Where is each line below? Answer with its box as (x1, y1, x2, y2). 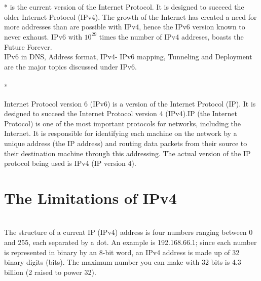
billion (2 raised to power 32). (4, 266, 96, 277)
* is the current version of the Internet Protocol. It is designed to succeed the (4, 2, 244, 12)
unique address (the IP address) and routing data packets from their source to (4, 137, 247, 148)
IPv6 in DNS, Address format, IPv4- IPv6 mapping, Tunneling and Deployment (4, 51, 252, 62)
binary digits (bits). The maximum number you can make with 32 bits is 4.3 (4, 257, 241, 267)
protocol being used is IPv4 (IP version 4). (4, 158, 136, 168)
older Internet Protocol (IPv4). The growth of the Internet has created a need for (4, 11, 257, 22)
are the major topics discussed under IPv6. (4, 61, 137, 72)
